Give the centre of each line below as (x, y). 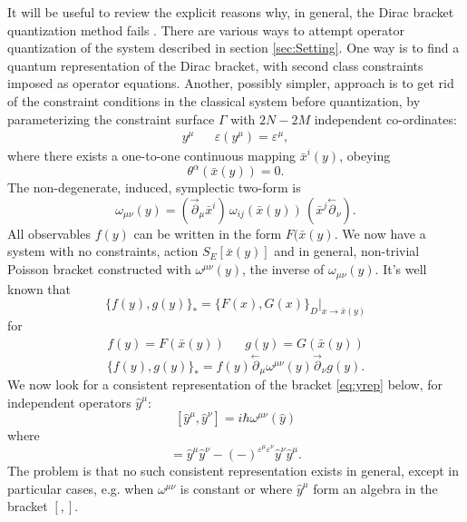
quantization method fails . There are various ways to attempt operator (206, 30)
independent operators (69, 402)
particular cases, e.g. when (81, 488)
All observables (49, 233)
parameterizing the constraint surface (111, 118)
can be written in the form (208, 233)
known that (39, 288)
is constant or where (236, 488)
